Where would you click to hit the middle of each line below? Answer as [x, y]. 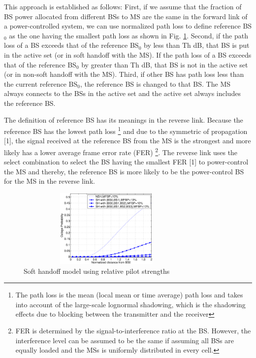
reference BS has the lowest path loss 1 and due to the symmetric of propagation [126, 130]
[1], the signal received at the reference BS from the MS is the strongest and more [128, 141]
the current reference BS [41, 83]
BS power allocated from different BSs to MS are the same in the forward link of [126, 16]
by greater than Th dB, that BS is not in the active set [165, 64]
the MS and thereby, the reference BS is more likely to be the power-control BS [124, 171]
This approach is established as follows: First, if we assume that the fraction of [123, 6]
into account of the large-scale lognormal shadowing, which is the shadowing [130, 304]
